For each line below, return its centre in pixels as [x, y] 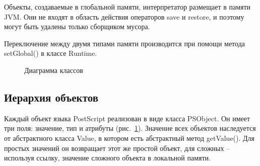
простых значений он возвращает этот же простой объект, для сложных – [117, 148]
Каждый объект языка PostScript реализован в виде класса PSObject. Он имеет [127, 118]
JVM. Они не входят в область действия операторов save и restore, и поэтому [124, 16]
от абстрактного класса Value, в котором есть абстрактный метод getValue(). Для [129, 138]
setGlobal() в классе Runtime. [51, 53]
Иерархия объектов [51, 97]
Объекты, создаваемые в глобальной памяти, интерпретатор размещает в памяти [127, 7]
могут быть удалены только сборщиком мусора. [77, 26]
